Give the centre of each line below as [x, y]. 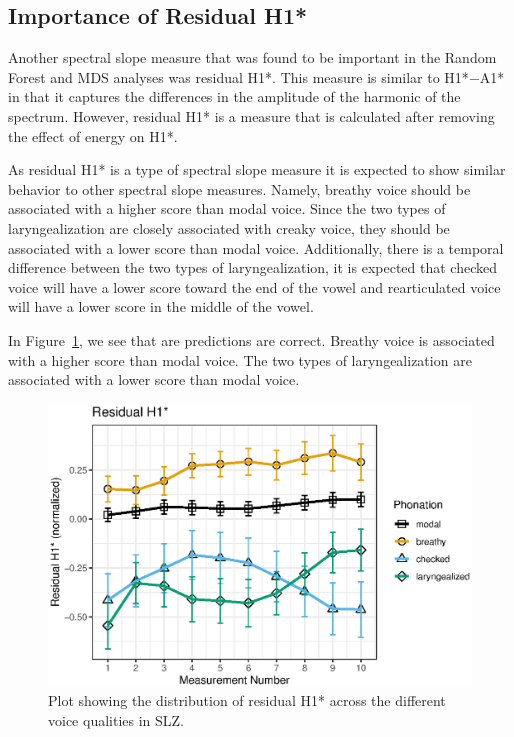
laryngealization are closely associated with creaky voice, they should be [229, 227]
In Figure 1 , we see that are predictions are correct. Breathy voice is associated [251, 339]
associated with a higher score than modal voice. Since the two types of [227, 208]
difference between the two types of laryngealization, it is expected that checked [253, 267]
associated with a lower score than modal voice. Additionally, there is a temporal [256, 247]
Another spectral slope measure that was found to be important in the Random [252, 57]
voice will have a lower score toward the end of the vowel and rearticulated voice [254, 286]
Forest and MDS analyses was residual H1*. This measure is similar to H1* [238, 76]
